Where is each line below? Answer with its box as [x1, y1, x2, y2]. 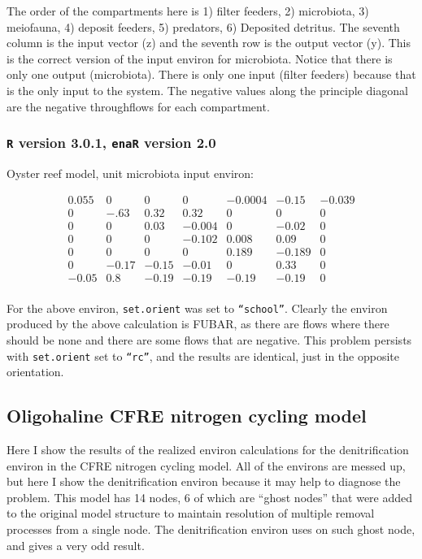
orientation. [7, 363, 64, 380]
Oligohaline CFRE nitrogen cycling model [7, 403, 367, 428]
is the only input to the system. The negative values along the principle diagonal [7, 81, 408, 98]
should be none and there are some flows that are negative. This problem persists [7, 331, 412, 349]
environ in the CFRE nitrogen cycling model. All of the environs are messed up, [7, 457, 406, 474]
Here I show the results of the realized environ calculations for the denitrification [7, 441, 409, 458]
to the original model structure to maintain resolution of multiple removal [7, 505, 375, 522]
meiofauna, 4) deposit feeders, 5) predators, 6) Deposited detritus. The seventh [7, 18, 400, 35]
